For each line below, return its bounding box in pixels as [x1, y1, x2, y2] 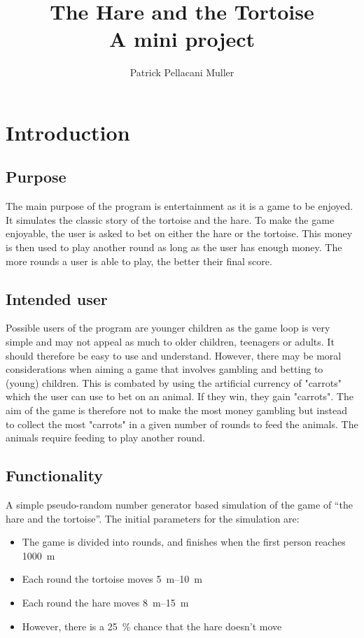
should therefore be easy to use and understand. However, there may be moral [6, 348, 342, 362]
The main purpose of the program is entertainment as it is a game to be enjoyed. [6, 199, 353, 213]
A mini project [109, 24, 255, 53]
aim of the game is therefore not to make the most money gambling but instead [6, 403, 347, 418]
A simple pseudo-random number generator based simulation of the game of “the [6, 497, 353, 512]
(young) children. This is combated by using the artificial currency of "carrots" [6, 375, 342, 390]
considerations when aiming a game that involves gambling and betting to [6, 362, 323, 376]
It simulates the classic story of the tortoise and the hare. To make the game [6, 212, 335, 227]
